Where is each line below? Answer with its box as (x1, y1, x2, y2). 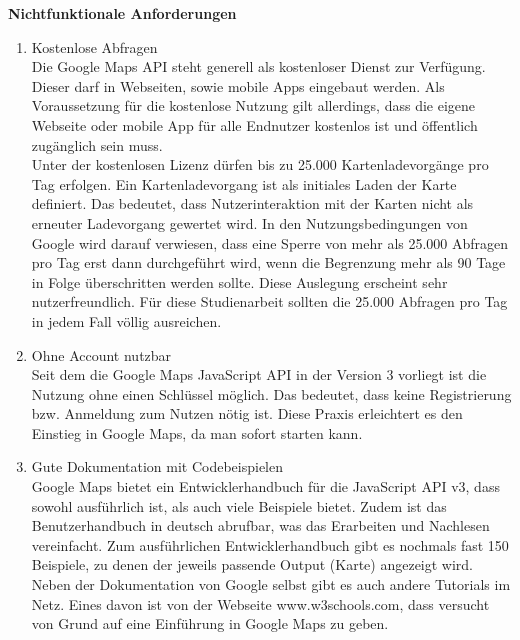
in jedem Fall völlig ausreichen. (31, 310, 222, 331)
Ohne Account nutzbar (31, 344, 172, 365)
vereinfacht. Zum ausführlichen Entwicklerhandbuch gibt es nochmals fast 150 (31, 534, 509, 555)
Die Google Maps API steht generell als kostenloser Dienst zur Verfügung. (31, 56, 486, 77)
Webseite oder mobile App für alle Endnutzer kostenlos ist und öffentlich (31, 114, 478, 135)
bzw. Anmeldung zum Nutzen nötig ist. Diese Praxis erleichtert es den (31, 403, 463, 424)
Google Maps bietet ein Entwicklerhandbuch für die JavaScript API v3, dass (31, 476, 500, 497)
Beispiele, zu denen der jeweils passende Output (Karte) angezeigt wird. (31, 554, 474, 575)
